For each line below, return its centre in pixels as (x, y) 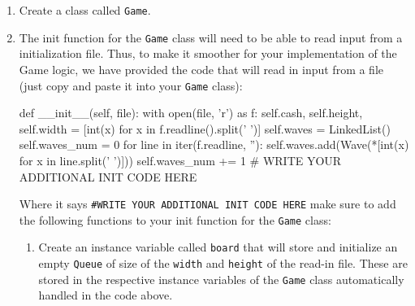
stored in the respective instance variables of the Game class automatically (221, 279)
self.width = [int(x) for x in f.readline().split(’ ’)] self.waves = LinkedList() (205, 128)
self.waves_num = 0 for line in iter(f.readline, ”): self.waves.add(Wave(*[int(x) (214, 144)
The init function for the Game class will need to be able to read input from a (211, 37)
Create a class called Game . (85, 10)
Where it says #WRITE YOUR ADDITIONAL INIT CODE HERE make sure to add (207, 204)
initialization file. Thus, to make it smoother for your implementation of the (208, 53)
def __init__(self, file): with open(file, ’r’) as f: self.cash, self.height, (191, 113)
